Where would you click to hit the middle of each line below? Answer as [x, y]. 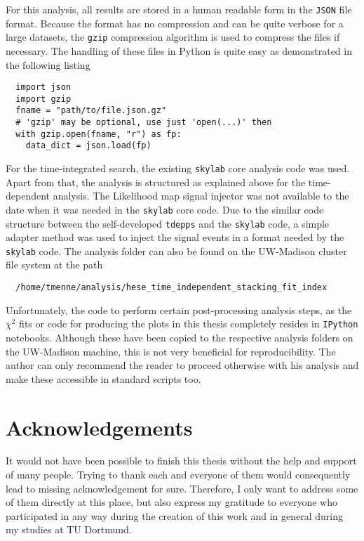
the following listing [48, 64]
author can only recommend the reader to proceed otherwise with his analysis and [182, 365]
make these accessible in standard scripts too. [103, 378]
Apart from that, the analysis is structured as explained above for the [156, 182]
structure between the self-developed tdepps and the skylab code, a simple [168, 223]
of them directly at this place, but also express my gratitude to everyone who [171, 502]
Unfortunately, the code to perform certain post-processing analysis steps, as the [179, 309]
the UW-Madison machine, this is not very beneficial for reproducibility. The [171, 351]
